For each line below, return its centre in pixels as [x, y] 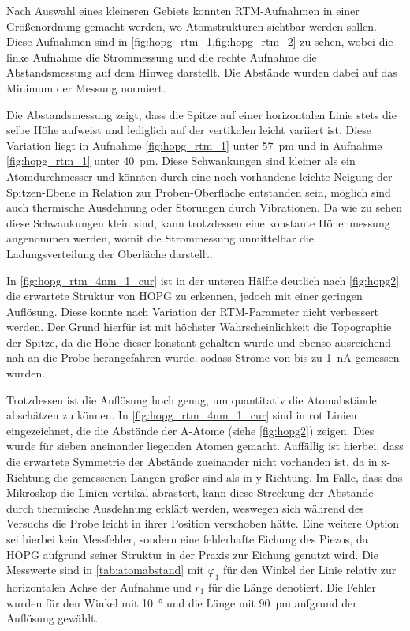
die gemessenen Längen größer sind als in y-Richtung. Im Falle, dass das [228, 477]
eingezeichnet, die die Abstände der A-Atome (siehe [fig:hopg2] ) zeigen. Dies [190, 430]
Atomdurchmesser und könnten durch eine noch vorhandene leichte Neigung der [199, 176]
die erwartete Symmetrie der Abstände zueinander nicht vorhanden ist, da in [192, 462]
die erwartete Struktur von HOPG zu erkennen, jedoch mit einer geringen [184, 296]
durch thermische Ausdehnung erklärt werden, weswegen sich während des [185, 507]
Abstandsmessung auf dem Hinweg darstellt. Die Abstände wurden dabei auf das [202, 72]
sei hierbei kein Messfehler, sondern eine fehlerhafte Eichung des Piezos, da [187, 539]
